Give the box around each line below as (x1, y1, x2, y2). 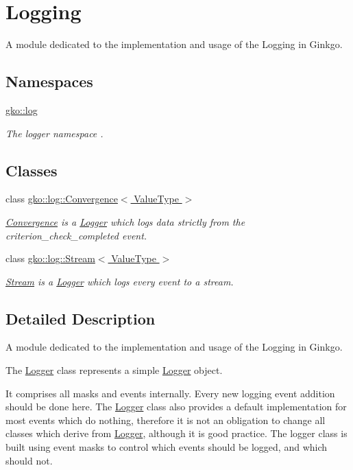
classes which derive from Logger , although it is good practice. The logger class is (5, 426, 348, 440)
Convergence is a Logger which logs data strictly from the (5, 214, 245, 228)
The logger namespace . (5, 126, 104, 140)
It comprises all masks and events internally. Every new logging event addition (5, 386, 335, 400)
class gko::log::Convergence (5, 191, 118, 206)
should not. (5, 453, 53, 467)
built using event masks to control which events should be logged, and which (5, 440, 328, 454)
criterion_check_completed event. (5, 228, 147, 242)
